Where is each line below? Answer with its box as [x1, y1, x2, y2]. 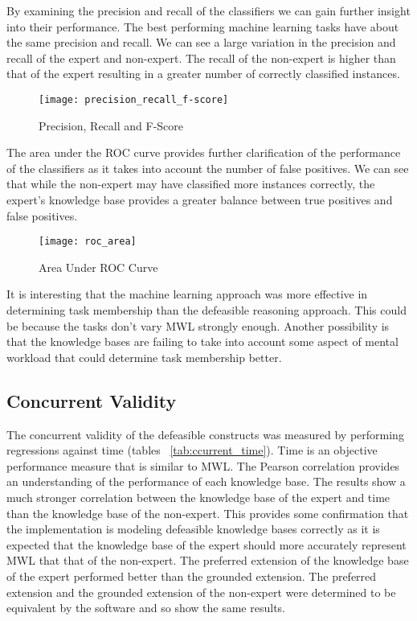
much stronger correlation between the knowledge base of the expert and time [6, 488, 390, 505]
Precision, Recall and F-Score [39, 117, 184, 134]
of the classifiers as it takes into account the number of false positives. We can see [6, 159, 409, 176]
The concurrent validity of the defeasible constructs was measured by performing [6, 426, 404, 442]
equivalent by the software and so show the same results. [6, 599, 285, 616]
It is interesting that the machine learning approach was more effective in [6, 286, 368, 302]
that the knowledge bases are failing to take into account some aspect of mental [6, 333, 399, 350]
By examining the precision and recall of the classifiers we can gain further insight [6, 2, 411, 19]
